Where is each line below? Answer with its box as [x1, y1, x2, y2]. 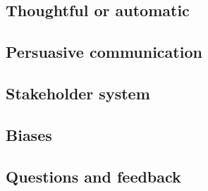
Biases [6, 123, 52, 145]
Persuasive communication [6, 41, 202, 63]
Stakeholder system [6, 82, 150, 104]
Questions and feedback [6, 165, 181, 187]
